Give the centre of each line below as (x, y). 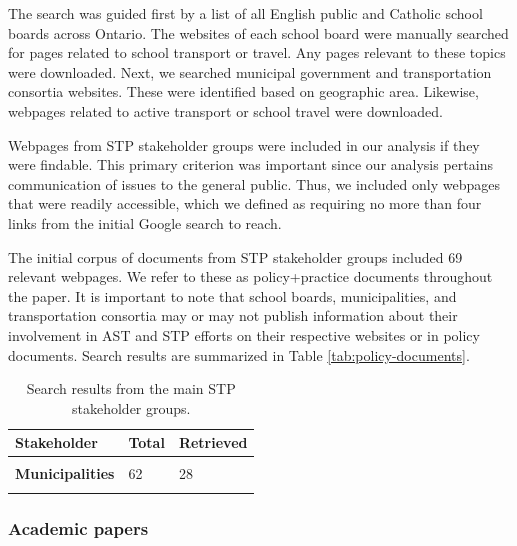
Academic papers (78, 527)
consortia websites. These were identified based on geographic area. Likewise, (243, 91)
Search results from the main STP (131, 388)
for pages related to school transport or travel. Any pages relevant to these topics (257, 52)
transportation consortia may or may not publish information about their (233, 315)
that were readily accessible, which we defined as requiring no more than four (245, 203)
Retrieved (213, 442)
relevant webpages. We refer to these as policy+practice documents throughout (250, 276)
